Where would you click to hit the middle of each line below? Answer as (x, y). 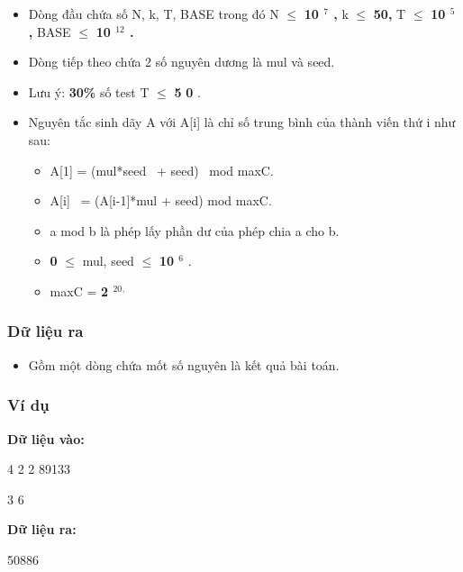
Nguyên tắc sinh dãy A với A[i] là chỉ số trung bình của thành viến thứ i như (242, 122)
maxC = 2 (79, 291)
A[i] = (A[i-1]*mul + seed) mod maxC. (161, 200)
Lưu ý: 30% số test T (89, 91)
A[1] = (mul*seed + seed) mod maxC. (162, 170)
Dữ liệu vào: (46, 438)
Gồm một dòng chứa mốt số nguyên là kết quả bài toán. (184, 364)
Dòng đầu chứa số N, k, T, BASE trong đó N (154, 14)
